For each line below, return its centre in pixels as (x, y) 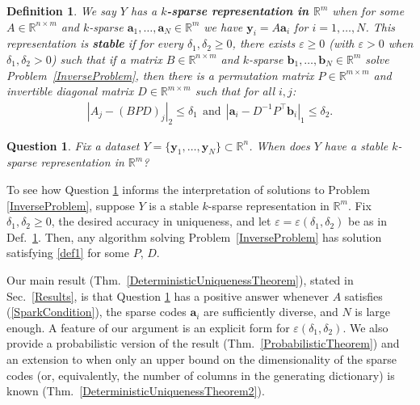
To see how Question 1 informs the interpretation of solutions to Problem (188, 189)
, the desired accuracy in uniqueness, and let (161, 221)
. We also (365, 327)
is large (373, 312)
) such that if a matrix (107, 59)
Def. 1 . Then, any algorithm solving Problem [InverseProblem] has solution (194, 236)
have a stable (356, 145)
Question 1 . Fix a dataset (73, 145)
